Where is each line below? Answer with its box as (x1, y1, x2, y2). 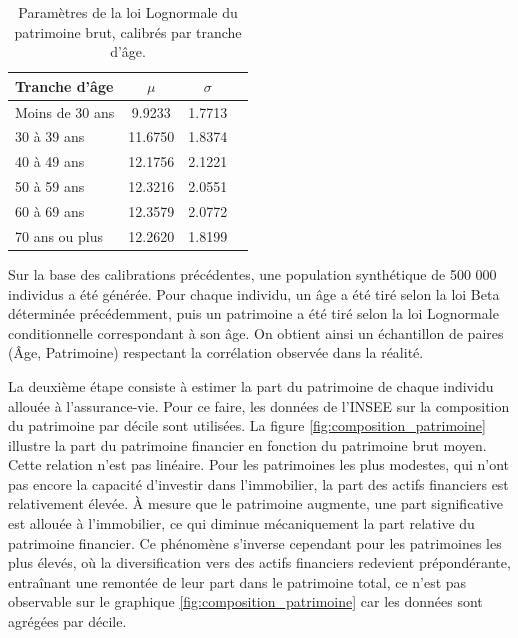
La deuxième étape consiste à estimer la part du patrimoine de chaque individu (8, 375, 494, 396)
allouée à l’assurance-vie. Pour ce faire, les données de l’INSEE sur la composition (8, 395, 510, 416)
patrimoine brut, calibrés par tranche (14, 21, 242, 42)
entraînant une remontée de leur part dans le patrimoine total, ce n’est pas (8, 571, 467, 592)
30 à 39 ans (15, 126, 85, 147)
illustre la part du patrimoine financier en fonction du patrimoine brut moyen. (8, 434, 487, 455)
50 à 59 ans (15, 176, 85, 197)
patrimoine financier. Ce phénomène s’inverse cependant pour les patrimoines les (8, 532, 502, 553)
